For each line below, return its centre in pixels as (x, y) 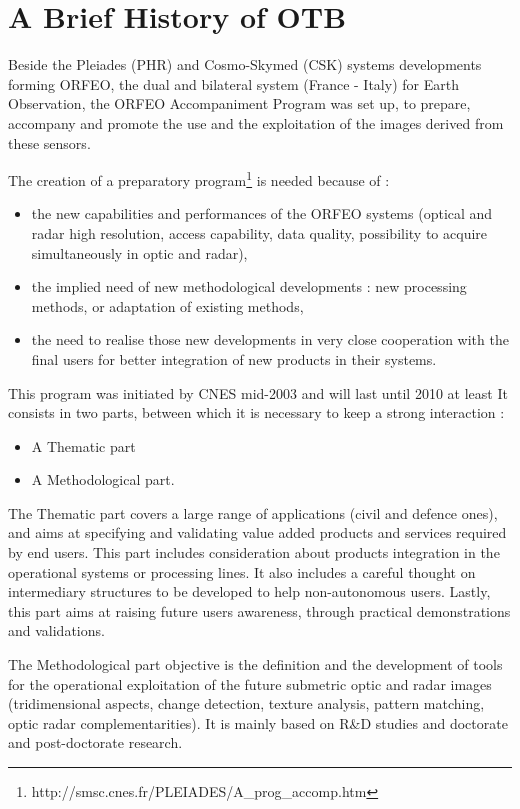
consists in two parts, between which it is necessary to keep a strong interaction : (256, 412)
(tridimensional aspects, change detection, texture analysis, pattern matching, (246, 703)
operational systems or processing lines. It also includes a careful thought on (242, 571)
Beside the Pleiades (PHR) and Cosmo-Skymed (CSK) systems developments (245, 64)
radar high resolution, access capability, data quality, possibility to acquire (259, 232)
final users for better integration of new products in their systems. (234, 358)
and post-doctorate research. (95, 742)
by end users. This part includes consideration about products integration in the (254, 552)
